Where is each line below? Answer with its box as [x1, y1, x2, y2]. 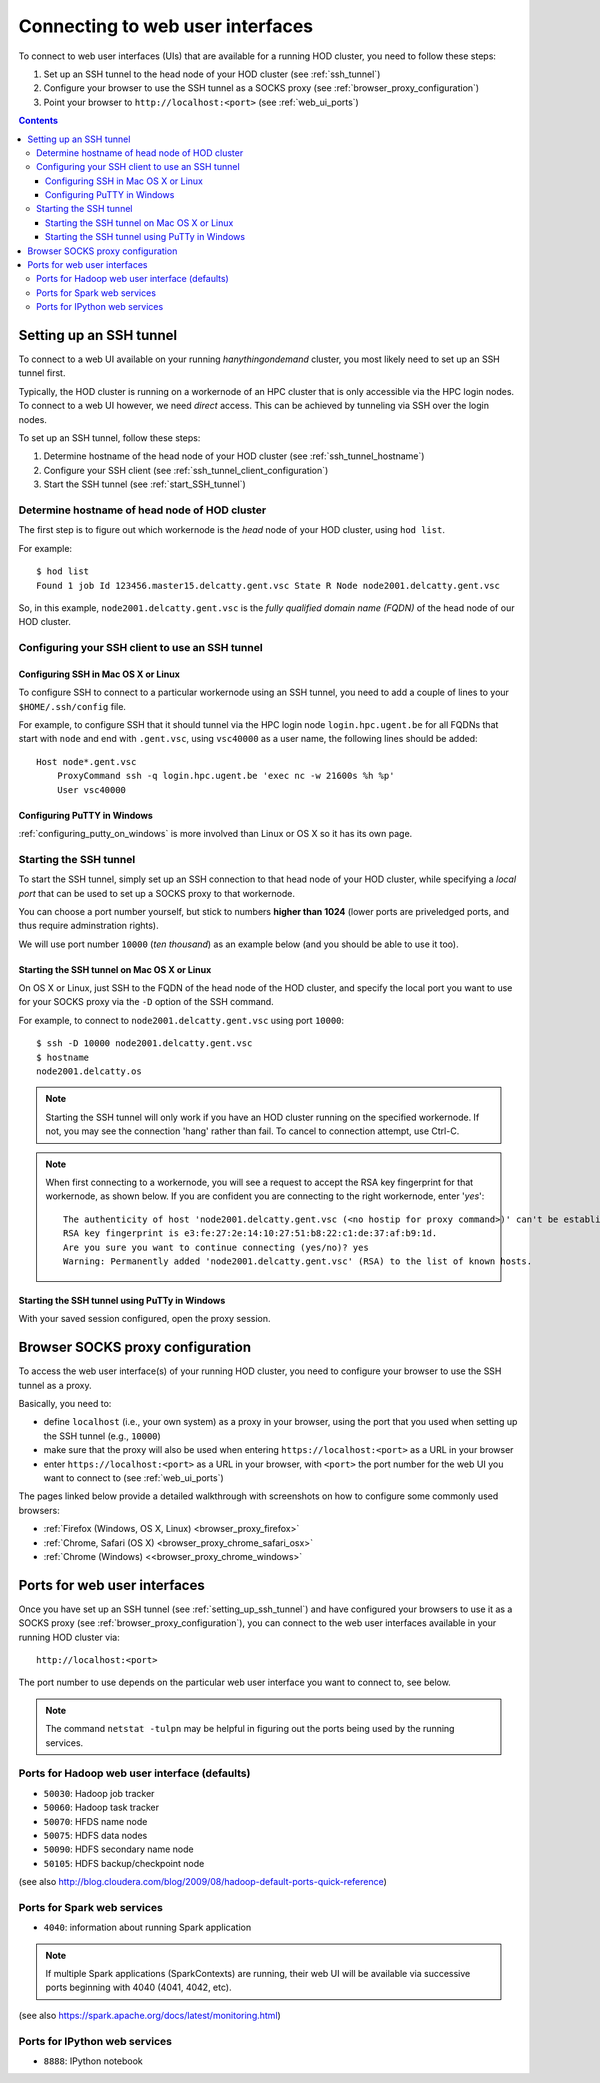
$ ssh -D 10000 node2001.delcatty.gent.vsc [36, 1038, 253, 1049]
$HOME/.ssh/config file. [18, 700, 127, 712]
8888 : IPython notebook [43, 2055, 144, 2067]
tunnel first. [18, 367, 66, 379]
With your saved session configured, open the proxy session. [18, 1313, 271, 1325]
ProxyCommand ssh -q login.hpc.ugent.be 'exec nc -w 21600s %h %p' [56, 770, 395, 782]
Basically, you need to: [18, 1398, 112, 1410]
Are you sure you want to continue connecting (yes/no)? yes [63, 1241, 369, 1253]
